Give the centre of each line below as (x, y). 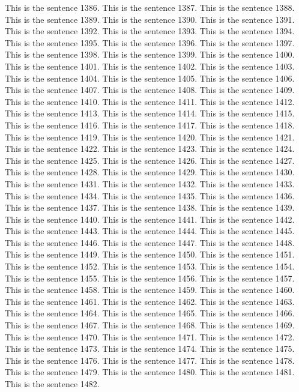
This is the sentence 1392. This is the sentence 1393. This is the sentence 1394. (150, 31)
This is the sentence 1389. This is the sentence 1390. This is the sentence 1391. (150, 19)
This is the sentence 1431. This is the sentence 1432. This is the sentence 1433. (150, 183)
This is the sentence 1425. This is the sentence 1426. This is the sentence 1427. (150, 160)
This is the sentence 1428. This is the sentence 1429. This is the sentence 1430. (150, 172)
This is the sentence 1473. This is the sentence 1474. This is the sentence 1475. (150, 348)
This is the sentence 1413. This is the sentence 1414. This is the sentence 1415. (150, 113)
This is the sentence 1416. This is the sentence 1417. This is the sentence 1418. (150, 125)
